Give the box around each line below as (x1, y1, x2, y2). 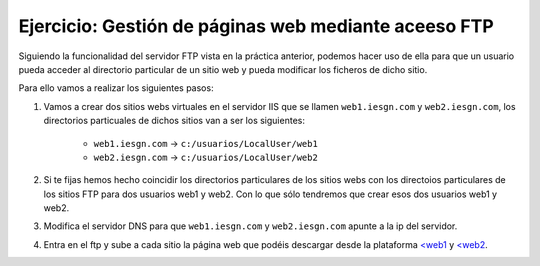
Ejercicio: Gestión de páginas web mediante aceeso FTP (18, 15, 494, 37)
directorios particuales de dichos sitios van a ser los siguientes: (43, 115, 305, 127)
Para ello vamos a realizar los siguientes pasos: (18, 82, 214, 94)
